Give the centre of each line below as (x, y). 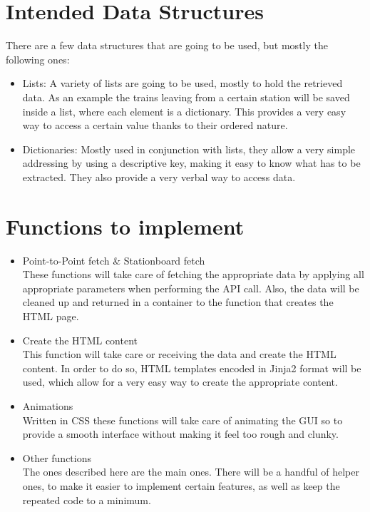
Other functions (57, 457)
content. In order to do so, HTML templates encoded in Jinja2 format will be (192, 368)
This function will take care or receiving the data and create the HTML (179, 354)
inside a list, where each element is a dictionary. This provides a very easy (184, 111)
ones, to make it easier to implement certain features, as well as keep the (181, 485)
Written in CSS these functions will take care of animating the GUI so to (183, 420)
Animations (48, 405)
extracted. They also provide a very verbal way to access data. (159, 176)
